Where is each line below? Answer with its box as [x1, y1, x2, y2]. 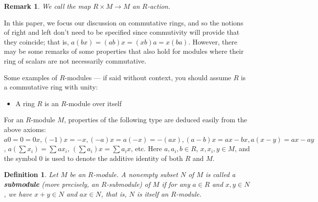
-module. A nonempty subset [93, 169, 178, 180]
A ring [15, 98, 35, 108]
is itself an [137, 188, 169, 199]
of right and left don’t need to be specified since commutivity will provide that [4, 27, 240, 37]
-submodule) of [106, 179, 151, 189]
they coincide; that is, [4, 36, 69, 46]
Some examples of [4, 72, 57, 82]
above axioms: [4, 124, 46, 134]
